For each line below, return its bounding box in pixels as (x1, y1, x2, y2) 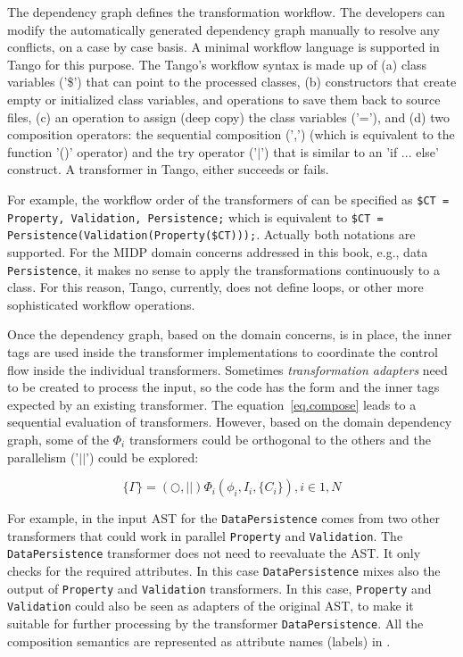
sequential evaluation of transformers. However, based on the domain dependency (7, 412, 452, 431)
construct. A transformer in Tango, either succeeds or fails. (7, 160, 329, 179)
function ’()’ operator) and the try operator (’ (7, 142, 258, 161)
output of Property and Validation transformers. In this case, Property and (7, 578, 432, 597)
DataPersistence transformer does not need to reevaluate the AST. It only (7, 544, 421, 562)
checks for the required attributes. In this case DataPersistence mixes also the (7, 561, 441, 580)
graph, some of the (7, 429, 110, 448)
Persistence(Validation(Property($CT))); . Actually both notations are (7, 225, 416, 244)
